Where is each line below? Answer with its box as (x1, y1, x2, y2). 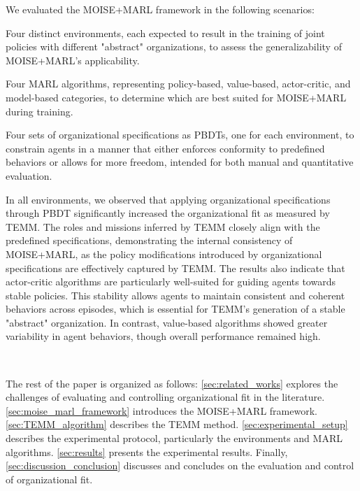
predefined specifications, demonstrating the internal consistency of (6, 233, 293, 248)
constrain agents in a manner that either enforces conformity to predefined (6, 141, 325, 155)
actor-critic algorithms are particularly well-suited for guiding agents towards (6, 274, 336, 289)
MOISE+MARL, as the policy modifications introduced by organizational (6, 246, 322, 261)
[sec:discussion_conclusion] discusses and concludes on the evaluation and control (6, 458, 354, 473)
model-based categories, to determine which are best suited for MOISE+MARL (6, 90, 347, 104)
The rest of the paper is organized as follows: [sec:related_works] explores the (6, 376, 338, 390)
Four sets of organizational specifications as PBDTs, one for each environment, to (6, 127, 354, 142)
